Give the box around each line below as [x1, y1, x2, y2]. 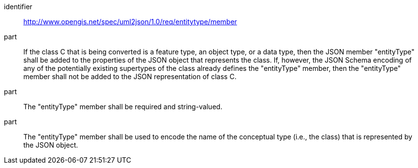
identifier [4, 2, 33, 11]
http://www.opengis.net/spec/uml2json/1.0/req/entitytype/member [23, 17, 237, 26]
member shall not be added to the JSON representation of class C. [23, 72, 236, 81]
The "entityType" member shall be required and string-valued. [23, 102, 222, 111]
